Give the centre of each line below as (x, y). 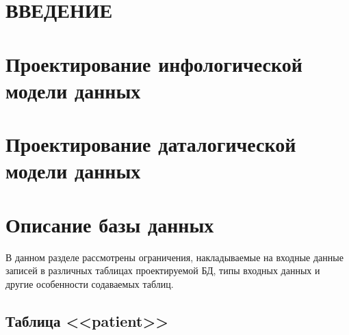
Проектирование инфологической (154, 63)
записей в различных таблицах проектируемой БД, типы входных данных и (163, 270)
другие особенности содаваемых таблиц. (90, 283)
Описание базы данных (110, 224)
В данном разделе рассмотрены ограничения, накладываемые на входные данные (174, 257)
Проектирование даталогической (151, 144)
